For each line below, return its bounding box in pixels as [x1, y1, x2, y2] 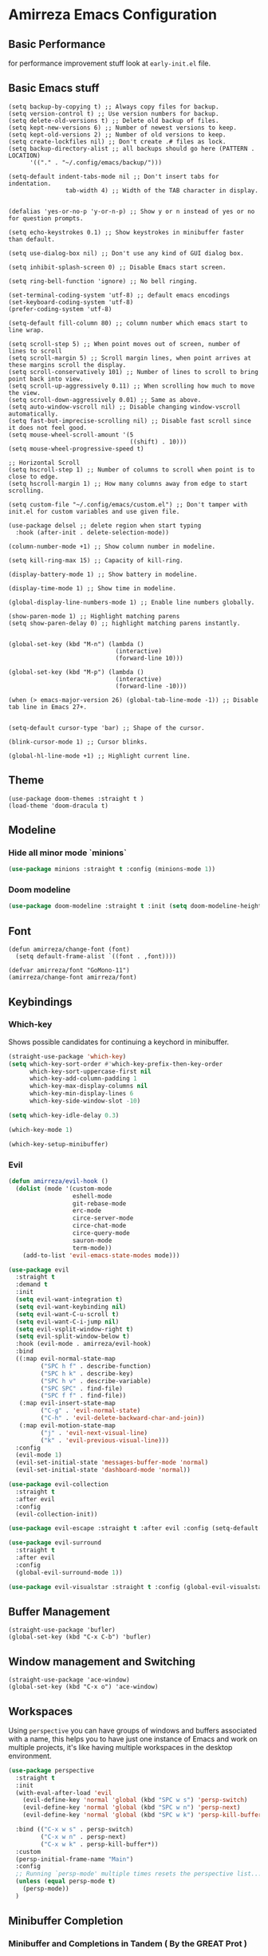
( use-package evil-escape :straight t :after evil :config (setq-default [8, 1524, 259, 1532]
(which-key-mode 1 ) [8, 1126, 73, 1134]
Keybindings [8, 995, 73, 1008]
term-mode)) [72, 1244, 112, 1252]
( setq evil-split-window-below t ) [15, 1332, 130, 1341]
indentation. [8, 179, 52, 187]
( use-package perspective [8, 1766, 94, 1774]
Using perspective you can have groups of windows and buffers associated [8, 1725, 258, 1735]
